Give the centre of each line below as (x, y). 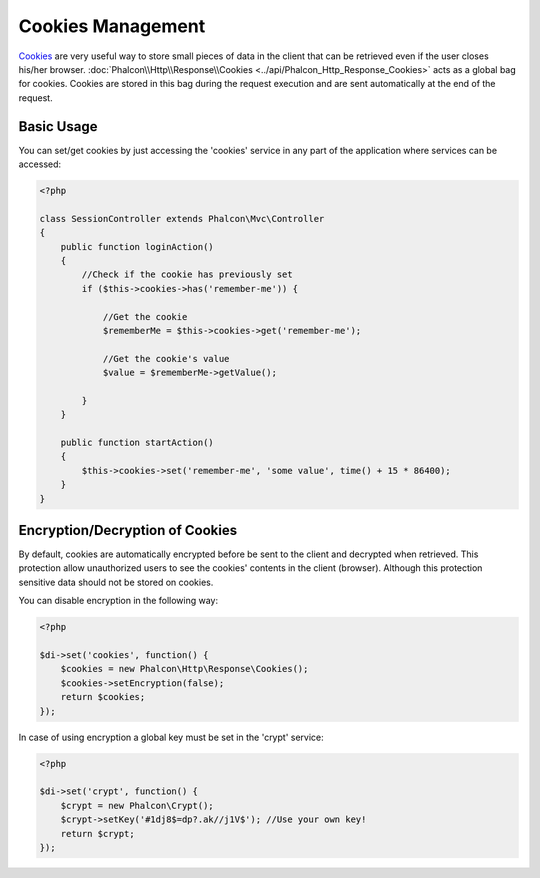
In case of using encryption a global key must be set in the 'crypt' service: (171, 737)
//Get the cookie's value (166, 358)
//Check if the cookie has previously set (187, 274)
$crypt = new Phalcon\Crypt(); (137, 805)
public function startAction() (137, 443)
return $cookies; (103, 697)
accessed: (40, 164)
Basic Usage (58, 126)
